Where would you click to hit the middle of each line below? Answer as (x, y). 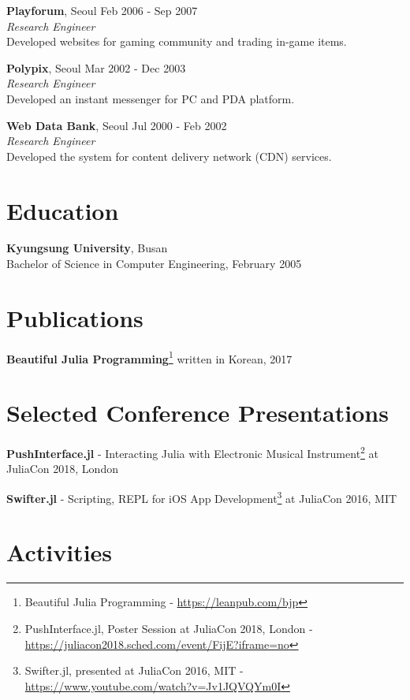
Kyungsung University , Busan (87, 248)
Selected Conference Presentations (198, 413)
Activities (60, 552)
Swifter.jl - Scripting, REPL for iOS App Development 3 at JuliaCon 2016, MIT (202, 497)
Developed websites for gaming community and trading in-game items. (177, 41)
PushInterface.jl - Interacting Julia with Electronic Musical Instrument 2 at (193, 452)
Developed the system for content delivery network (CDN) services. (169, 156)
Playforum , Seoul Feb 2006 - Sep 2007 (102, 10)
